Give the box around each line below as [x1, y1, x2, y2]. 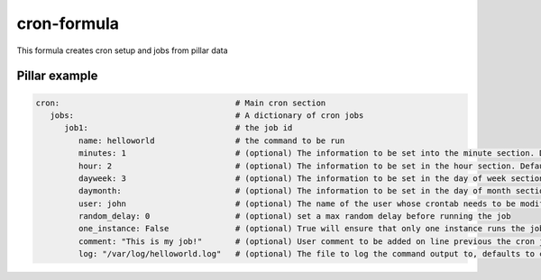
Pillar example [16, 68, 98, 84]
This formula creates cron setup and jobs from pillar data [16, 45, 229, 56]
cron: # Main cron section [35, 97, 326, 108]
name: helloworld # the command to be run [78, 135, 345, 146]
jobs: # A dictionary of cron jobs [50, 110, 364, 121]
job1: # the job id [64, 122, 293, 133]
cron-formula [16, 14, 120, 33]
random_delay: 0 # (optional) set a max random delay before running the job [78, 212, 511, 221]
